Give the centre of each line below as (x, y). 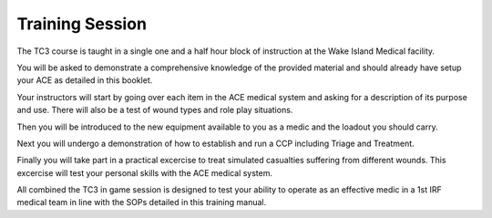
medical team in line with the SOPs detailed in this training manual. (142, 202)
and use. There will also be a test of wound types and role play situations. (155, 110)
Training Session (82, 24)
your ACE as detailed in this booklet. (85, 80)
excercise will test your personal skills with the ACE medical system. (145, 172)
